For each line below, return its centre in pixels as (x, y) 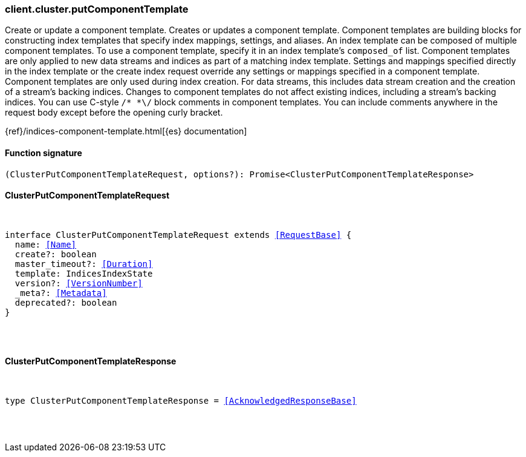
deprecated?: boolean (66, 302)
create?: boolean (56, 254)
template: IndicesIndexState (84, 273)
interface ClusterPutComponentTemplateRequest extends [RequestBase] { (178, 235)
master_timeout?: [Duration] (84, 264)
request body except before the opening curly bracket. (114, 113)
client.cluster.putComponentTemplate (97, 9)
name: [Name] (46, 244)
